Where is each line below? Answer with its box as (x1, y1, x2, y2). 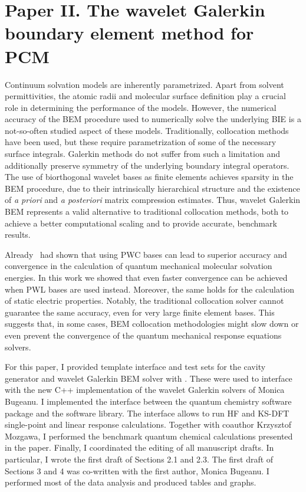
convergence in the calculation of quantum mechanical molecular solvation (5, 260, 272, 272)
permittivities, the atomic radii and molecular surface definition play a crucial (5, 90, 286, 102)
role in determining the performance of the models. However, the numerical (5, 101, 277, 113)
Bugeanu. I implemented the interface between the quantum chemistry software (5, 395, 292, 407)
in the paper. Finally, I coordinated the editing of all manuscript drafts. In (5, 441, 274, 454)
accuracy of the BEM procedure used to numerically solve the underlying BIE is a (5, 113, 301, 125)
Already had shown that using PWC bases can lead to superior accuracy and (5, 248, 287, 260)
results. (5, 228, 31, 241)
